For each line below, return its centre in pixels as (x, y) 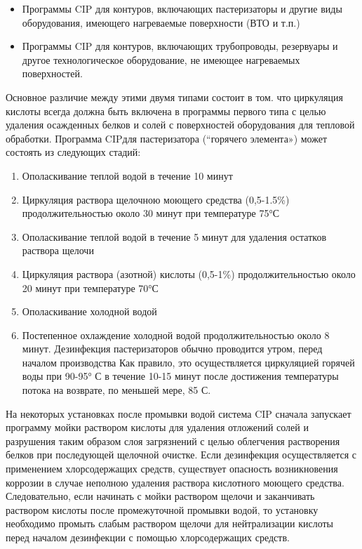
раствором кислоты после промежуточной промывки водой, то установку (162, 509)
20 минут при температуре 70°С (90, 287)
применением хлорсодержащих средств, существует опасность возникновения (172, 469)
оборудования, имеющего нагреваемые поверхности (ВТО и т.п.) (161, 22)
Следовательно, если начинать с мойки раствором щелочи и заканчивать (160, 496)
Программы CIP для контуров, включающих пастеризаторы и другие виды (182, 8)
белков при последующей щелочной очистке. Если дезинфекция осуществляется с (181, 455)
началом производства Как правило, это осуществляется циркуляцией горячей (188, 362)
